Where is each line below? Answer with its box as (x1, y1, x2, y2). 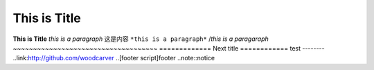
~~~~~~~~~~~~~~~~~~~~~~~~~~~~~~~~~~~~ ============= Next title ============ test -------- (12, 44, 325, 52)
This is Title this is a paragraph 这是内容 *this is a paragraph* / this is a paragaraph (12, 35, 269, 43)
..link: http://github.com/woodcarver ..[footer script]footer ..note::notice (12, 54, 215, 62)
